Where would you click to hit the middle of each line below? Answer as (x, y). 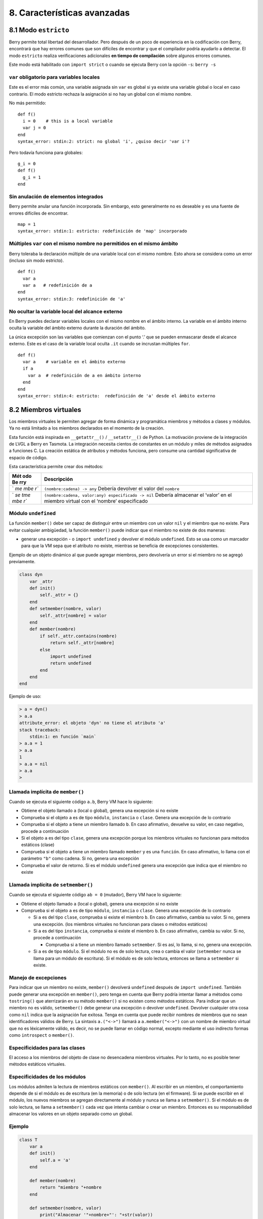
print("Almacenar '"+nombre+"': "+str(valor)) (96, 1215)
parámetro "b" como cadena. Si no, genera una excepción (80, 859)
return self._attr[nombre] (82, 643)
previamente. (22, 562)
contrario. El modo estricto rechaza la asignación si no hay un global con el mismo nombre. (101, 94)
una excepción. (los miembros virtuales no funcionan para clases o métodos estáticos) (121, 924)
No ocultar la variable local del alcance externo (66, 311)
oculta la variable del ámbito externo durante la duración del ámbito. (77, 328)
